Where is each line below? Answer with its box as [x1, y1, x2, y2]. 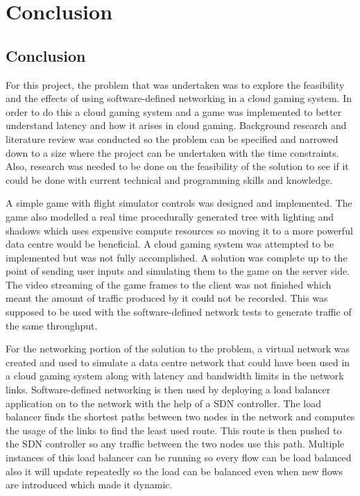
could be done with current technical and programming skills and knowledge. [6, 172, 333, 187]
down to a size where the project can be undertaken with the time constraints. [6, 145, 339, 160]
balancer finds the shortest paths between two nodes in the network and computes [6, 409, 355, 424]
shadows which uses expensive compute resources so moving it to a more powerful [6, 223, 353, 237]
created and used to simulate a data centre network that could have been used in [6, 354, 350, 369]
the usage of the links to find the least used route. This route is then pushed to [6, 422, 342, 437]
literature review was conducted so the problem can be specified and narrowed [6, 131, 338, 146]
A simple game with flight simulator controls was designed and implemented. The [6, 196, 352, 210]
